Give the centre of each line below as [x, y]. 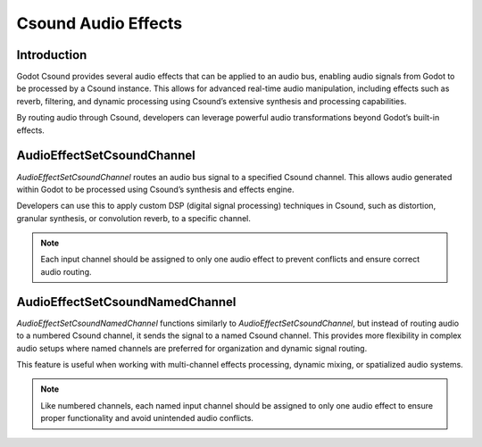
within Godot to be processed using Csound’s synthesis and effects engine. [155, 189]
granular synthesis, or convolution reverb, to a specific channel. [134, 218]
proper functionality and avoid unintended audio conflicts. [147, 418]
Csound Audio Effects [100, 23]
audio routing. [66, 271]
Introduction [52, 55]
